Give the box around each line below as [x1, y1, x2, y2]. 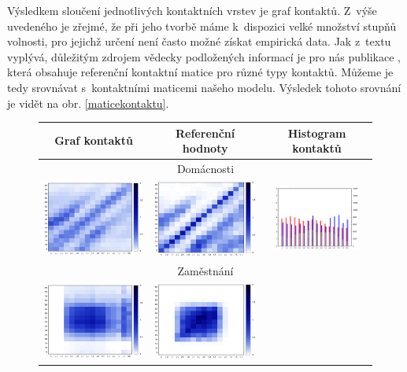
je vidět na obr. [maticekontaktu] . [7, 94, 169, 111]
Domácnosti [176, 160, 235, 177]
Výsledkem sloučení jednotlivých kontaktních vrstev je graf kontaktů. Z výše [7, 2, 377, 18]
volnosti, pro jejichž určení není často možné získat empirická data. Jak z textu [7, 33, 391, 50]
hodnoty [182, 140, 228, 157]
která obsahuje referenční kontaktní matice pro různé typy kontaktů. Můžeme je [7, 64, 394, 80]
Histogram [287, 124, 346, 141]
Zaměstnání [177, 263, 234, 279]
